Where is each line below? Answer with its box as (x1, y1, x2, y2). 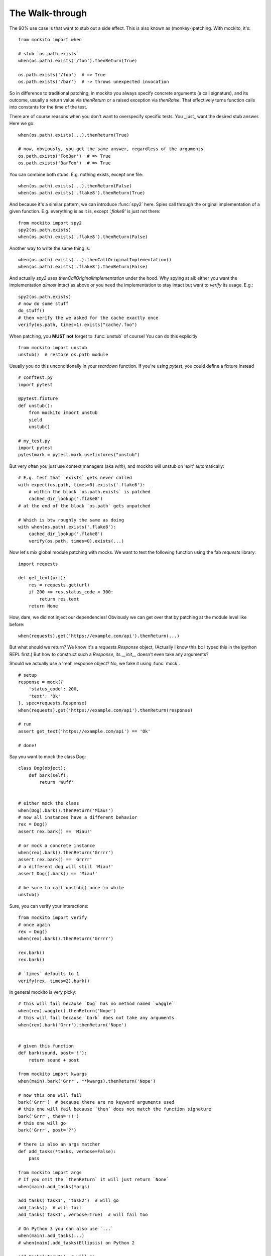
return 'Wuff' (39, 779, 74, 785)
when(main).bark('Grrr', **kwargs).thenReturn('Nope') (18, 1078, 156, 1084)
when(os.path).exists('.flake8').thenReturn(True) (18, 190, 146, 196)
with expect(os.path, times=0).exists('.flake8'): (18, 482, 146, 487)
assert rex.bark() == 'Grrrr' (18, 857, 93, 863)
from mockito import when (18, 37, 82, 42)
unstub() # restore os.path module (18, 352, 108, 358)
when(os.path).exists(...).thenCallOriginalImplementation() (18, 257, 172, 263)
